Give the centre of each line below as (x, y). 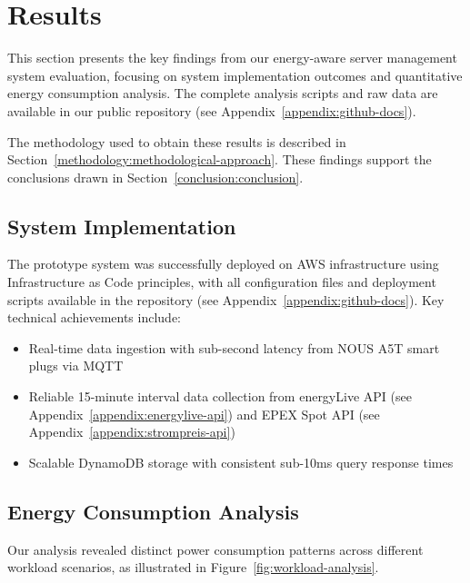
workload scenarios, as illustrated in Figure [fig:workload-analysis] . (193, 567)
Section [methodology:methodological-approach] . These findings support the (220, 159)
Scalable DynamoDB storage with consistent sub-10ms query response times (241, 462)
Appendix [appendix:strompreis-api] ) (132, 432)
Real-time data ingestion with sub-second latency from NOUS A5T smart (234, 347)
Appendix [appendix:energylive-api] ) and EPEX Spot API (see (204, 414)
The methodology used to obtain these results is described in (177, 141)
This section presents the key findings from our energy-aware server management (232, 58)
